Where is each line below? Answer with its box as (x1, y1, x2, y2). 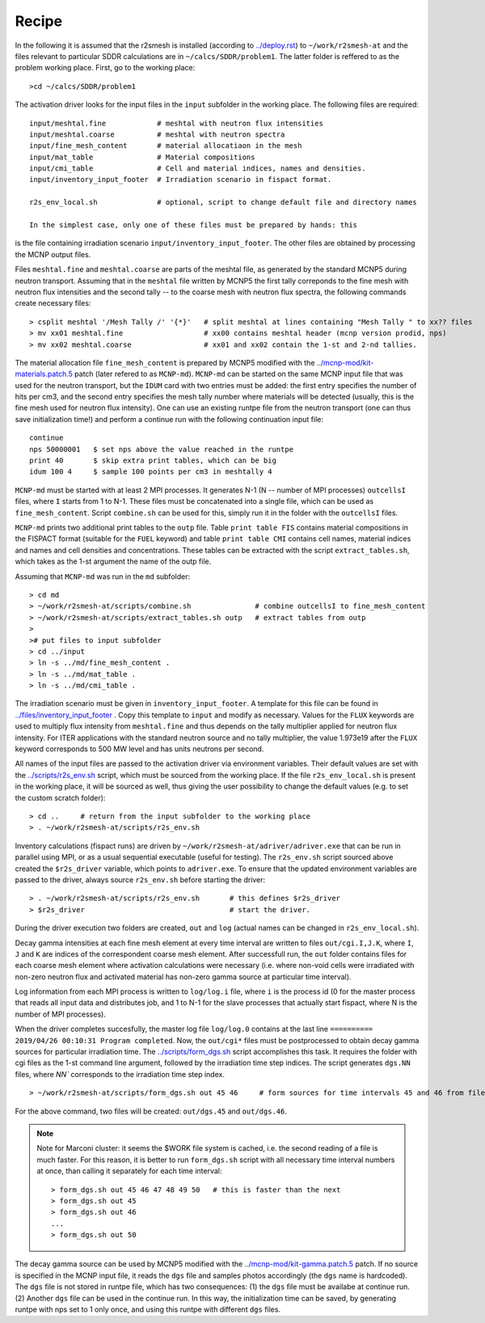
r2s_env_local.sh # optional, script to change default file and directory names (29, 198, 418, 207)
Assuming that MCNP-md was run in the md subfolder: (15, 571, 190, 581)
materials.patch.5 (15, 369, 73, 379)
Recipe (15, 12, 63, 30)
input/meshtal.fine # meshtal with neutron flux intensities (29, 118, 323, 128)
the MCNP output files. (15, 249, 91, 259)
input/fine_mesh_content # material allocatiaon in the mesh (29, 142, 302, 150)
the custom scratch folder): (15, 793, 106, 802)
